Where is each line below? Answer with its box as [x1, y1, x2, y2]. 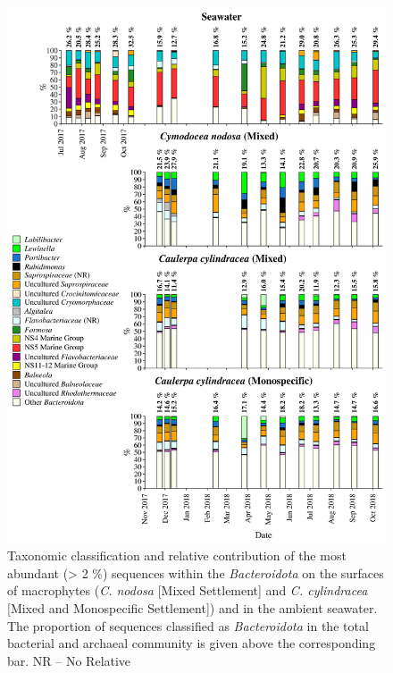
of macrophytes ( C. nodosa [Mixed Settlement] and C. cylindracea [7, 581, 368, 600]
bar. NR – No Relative [7, 651, 131, 669]
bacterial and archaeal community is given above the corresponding [7, 634, 376, 652]
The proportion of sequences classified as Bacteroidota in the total [7, 616, 369, 635]
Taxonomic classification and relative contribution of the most [7, 546, 347, 565]
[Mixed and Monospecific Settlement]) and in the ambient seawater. [7, 599, 378, 618]
